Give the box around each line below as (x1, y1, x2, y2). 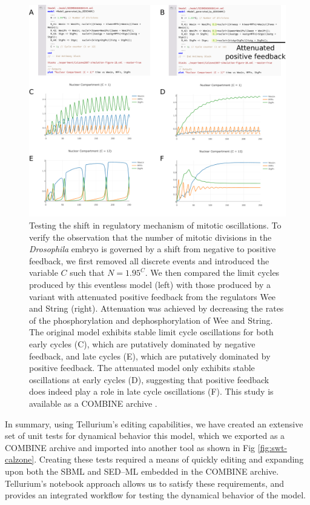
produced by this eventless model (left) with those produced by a (29, 278, 271, 291)
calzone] (5, 453, 35, 466)
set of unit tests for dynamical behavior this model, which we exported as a (5, 429, 285, 442)
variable (29, 266, 58, 279)
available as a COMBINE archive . (29, 396, 157, 409)
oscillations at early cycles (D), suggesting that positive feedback (29, 373, 269, 386)
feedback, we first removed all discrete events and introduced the (29, 254, 269, 267)
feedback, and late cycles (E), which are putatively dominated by (29, 349, 271, 362)
